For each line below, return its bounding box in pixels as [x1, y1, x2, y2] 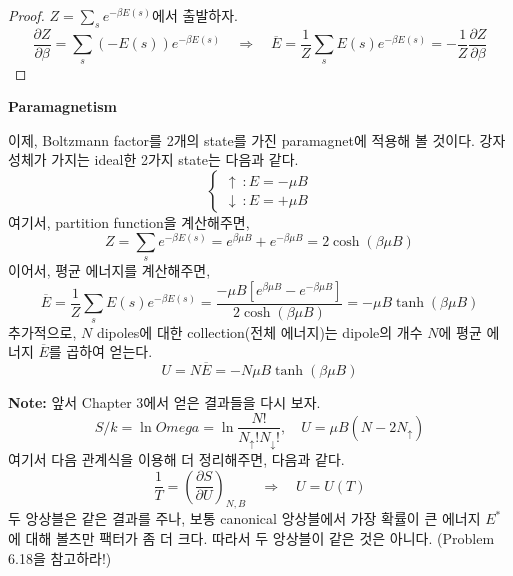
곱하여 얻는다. [66, 341, 153, 362]
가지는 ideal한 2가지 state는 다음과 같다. [51, 149, 299, 170]
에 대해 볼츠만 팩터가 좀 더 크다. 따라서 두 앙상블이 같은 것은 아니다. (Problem [8, 528, 495, 549]
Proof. [8, 5, 45, 25]
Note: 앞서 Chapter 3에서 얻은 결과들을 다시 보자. [8, 391, 321, 412]
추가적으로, [8, 321, 77, 342]
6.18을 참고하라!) [8, 547, 112, 568]
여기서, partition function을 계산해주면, [8, 212, 250, 233]
